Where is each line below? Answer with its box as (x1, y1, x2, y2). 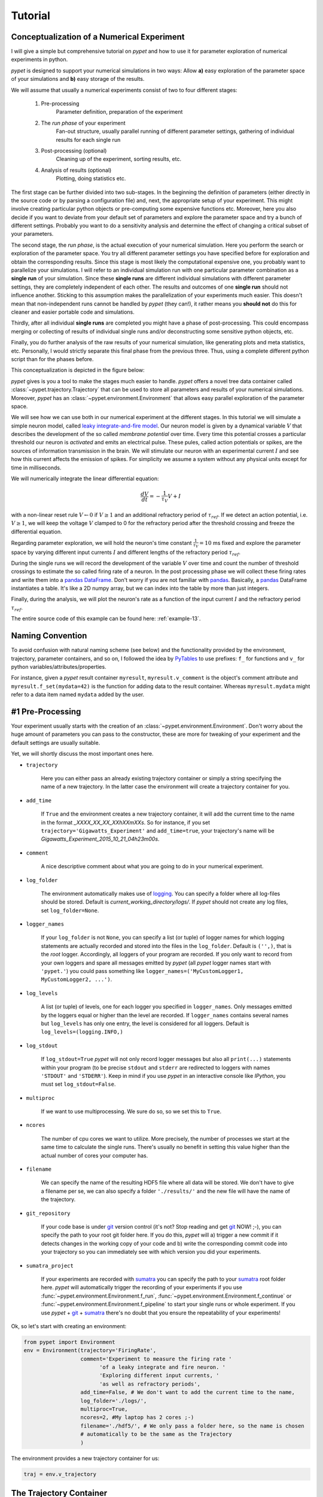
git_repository (26, 1210, 71, 1217)
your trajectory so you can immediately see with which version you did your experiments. (41, 1248, 261, 1256)
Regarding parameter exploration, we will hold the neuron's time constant (11, 539, 192, 546)
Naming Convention (11, 631, 87, 641)
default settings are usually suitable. (11, 739, 100, 746)
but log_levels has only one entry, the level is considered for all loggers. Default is (41, 1020, 249, 1027)
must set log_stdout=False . (41, 1081, 116, 1088)
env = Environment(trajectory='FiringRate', (23, 1347, 157, 1354)
